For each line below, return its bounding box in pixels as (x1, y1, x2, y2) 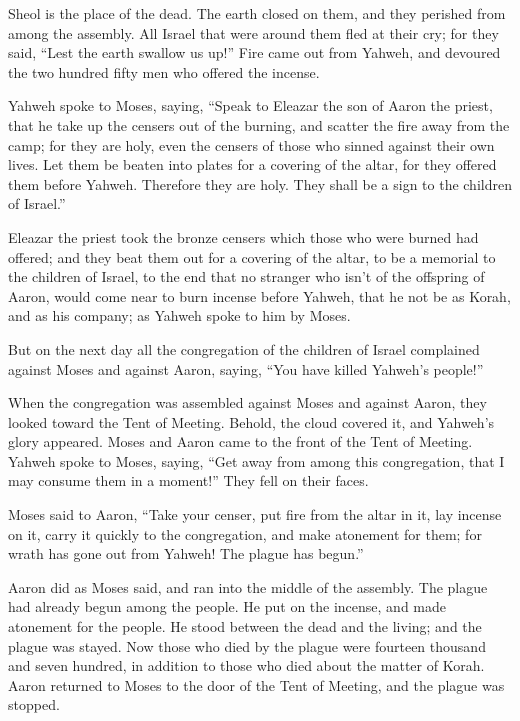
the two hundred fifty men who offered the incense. (8, 61, 320, 82)
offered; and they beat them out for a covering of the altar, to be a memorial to (8, 246, 496, 267)
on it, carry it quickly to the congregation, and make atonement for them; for (8, 523, 482, 544)
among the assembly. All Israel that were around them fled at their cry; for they (8, 22, 499, 43)
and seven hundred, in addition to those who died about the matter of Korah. (8, 655, 485, 676)
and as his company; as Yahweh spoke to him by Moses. (8, 305, 351, 326)
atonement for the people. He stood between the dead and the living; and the (8, 616, 482, 637)
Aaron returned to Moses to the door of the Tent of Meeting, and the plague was (8, 674, 505, 695)
